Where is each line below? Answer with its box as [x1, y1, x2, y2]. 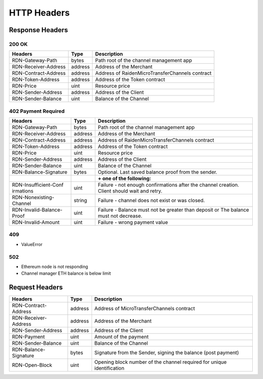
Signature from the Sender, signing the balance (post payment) [94, 349, 239, 356]
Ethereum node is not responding [21, 264, 89, 269]
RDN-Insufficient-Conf [12, 182, 64, 189]
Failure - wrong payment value [97, 219, 168, 226]
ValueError [21, 241, 43, 247]
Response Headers [9, 26, 68, 34]
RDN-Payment [12, 334, 45, 341]
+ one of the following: [97, 175, 151, 182]
